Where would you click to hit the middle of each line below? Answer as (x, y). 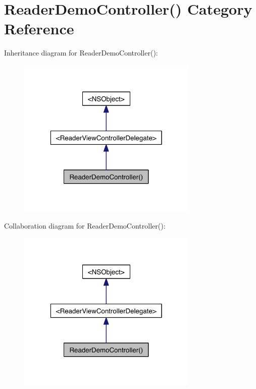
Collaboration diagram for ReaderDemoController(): (85, 226)
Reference (39, 29)
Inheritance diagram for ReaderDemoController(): (81, 53)
